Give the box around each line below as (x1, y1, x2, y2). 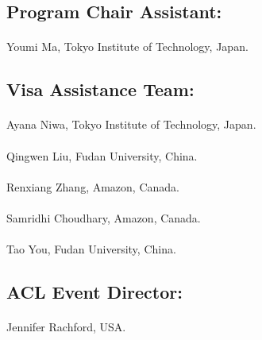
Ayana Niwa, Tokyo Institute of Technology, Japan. (6, 116, 256, 133)
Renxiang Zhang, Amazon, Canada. (6, 178, 179, 195)
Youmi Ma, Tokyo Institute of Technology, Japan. (6, 38, 249, 55)
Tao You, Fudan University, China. (6, 241, 176, 257)
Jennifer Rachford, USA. (6, 319, 126, 335)
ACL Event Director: (6, 280, 183, 304)
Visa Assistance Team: (6, 77, 195, 102)
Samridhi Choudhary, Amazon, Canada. (6, 209, 201, 226)
